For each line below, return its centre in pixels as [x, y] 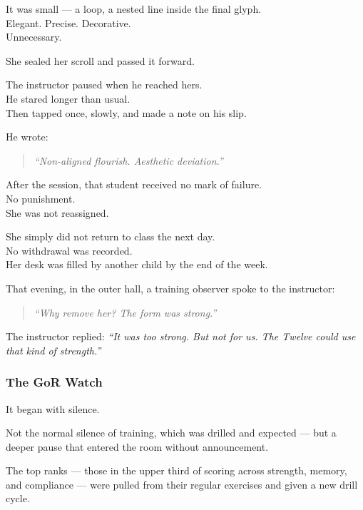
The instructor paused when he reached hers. [104, 85]
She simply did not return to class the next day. [111, 236]
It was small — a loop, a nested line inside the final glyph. [134, 9]
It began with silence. [53, 408]
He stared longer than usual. [68, 98]
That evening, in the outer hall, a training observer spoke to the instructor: [170, 288]
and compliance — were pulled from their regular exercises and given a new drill [182, 484]
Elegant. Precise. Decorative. [68, 22]
